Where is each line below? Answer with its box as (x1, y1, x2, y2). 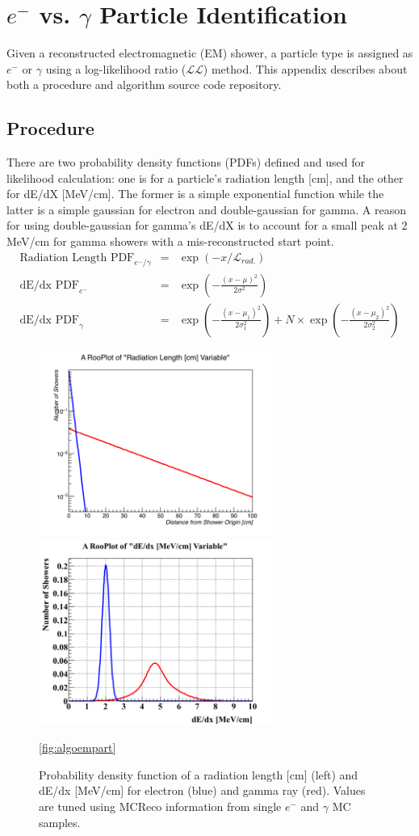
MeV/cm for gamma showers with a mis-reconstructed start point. (6, 233, 334, 250)
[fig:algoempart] (39, 739, 116, 756)
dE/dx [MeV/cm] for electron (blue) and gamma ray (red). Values (39, 782, 366, 799)
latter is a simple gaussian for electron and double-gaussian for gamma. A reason (6, 201, 406, 217)
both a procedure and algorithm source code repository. (6, 76, 282, 93)
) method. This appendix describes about (203, 60, 408, 77)
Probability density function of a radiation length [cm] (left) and (39, 766, 358, 783)
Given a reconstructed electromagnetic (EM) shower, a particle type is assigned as (6, 44, 413, 61)
